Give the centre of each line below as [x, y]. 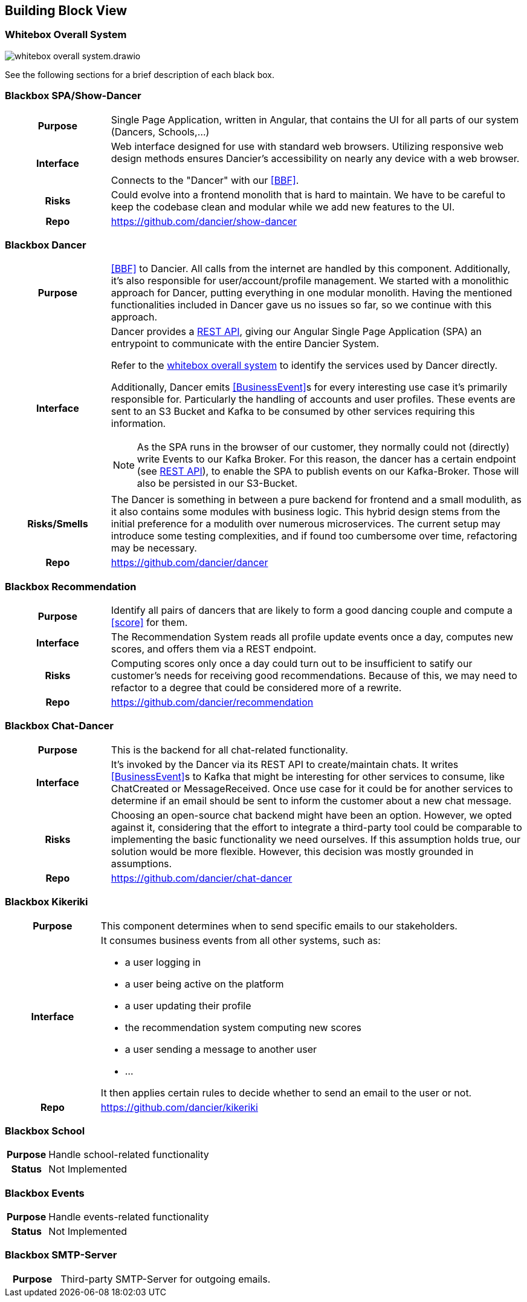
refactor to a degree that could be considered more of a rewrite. [256, 688]
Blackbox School [45, 1131]
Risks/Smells [58, 524]
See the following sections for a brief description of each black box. [140, 74]
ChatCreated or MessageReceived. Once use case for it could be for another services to [312, 788]
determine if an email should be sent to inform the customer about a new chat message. [311, 800]
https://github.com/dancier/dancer [189, 563]
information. [138, 424]
